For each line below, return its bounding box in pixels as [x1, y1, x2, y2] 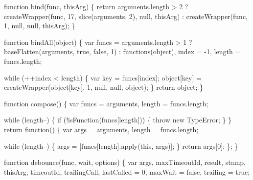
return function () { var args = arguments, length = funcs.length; [4, 124, 199, 134]
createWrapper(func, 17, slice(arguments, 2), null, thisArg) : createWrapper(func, [4, 11, 248, 21]
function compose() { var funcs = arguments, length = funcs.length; [4, 98, 208, 108]
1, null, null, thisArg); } [4, 20, 75, 31]
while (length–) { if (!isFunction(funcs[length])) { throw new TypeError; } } [4, 115, 232, 125]
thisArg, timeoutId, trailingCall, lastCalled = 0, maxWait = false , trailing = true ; [4, 166, 250, 177]
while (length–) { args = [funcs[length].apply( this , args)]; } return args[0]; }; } [4, 140, 238, 151]
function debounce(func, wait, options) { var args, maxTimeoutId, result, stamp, [4, 157, 246, 167]
